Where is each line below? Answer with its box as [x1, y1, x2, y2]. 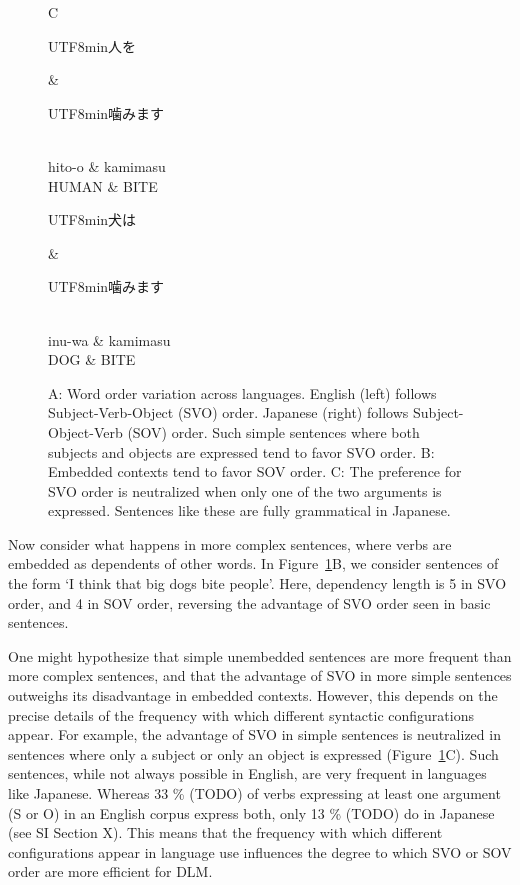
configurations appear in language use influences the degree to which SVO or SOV [8, 841, 512, 862]
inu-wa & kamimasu [48, 329, 171, 350]
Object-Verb [48, 421, 123, 442]
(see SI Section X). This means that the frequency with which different [8, 822, 443, 843]
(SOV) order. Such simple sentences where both [127, 421, 420, 442]
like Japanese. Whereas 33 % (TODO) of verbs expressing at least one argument [8, 783, 501, 803]
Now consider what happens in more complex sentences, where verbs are [8, 533, 452, 554]
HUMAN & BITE [48, 175, 158, 196]
